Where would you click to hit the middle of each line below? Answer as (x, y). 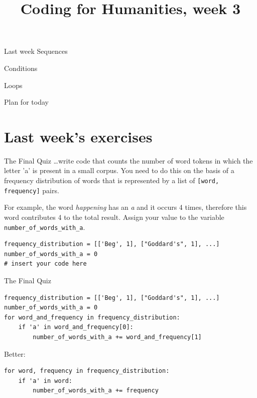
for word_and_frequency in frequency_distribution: (92, 317)
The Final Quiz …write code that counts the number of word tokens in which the (128, 160)
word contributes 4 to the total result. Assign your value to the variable (114, 217)
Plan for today (26, 102)
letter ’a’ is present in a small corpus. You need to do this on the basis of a (119, 170)
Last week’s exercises (78, 136)
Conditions (21, 68)
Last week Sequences (36, 51)
